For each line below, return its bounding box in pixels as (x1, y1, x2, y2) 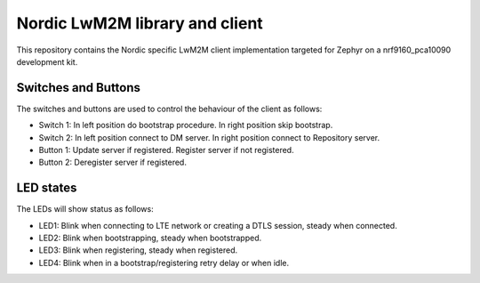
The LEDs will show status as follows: (16, 204, 155, 214)
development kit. (16, 56, 78, 67)
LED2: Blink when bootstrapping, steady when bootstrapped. (38, 232, 262, 244)
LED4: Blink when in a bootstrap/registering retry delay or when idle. (38, 257, 289, 268)
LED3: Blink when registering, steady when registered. (38, 245, 238, 255)
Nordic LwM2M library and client (16, 13, 264, 33)
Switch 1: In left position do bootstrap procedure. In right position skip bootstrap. (38, 120, 333, 131)
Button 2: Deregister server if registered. (38, 157, 187, 168)
